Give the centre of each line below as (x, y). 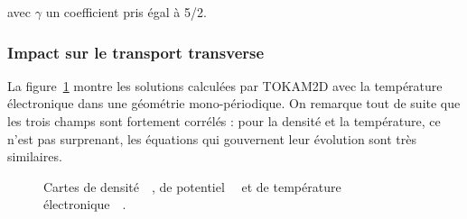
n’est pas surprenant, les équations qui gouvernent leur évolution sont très (212, 138)
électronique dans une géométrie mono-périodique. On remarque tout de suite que (234, 103)
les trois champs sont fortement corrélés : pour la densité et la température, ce (224, 121)
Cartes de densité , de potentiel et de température (192, 186)
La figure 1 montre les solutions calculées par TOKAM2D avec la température (225, 85)
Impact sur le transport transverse (136, 52)
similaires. (35, 156)
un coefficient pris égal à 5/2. (126, 12)
